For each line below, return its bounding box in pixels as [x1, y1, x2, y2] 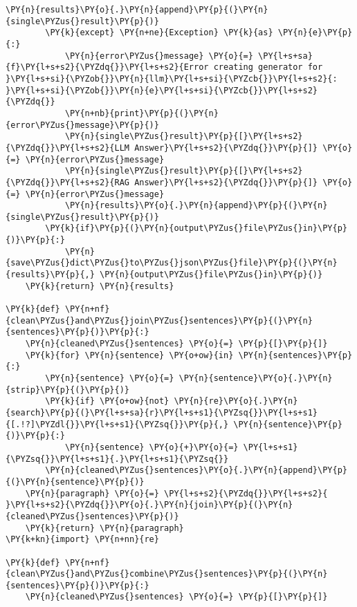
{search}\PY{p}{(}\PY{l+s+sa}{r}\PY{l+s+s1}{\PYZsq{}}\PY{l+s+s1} [6, 407, 318, 418]
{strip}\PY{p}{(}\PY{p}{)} [6, 384, 129, 395]
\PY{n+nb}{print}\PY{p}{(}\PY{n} [64, 108, 219, 118]
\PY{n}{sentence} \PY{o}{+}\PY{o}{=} [64, 442, 239, 452]
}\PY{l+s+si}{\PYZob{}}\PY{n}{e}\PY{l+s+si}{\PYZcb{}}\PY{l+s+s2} [6, 85, 318, 95]
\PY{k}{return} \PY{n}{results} [25, 281, 174, 291]
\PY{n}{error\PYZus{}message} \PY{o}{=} [64, 50, 253, 61]
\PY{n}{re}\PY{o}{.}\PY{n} [174, 396, 298, 407]
